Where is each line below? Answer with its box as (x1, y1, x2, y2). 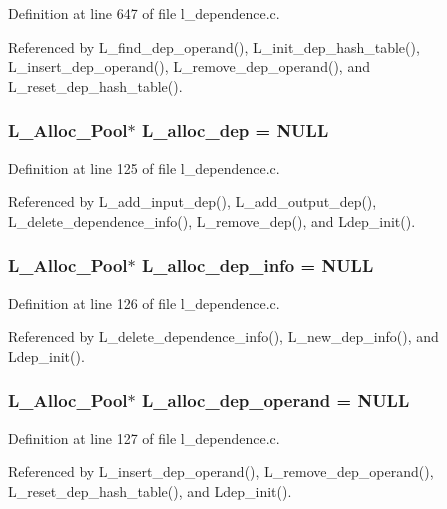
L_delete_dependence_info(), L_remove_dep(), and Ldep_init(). (8, 210, 416, 231)
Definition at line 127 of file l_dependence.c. (8, 427, 280, 448)
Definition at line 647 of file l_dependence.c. (8, 3, 280, 23)
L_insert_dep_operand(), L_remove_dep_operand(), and (8, 56, 370, 77)
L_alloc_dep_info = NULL (142, 253, 374, 278)
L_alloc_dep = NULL (142, 118, 329, 143)
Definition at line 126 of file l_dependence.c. (8, 292, 280, 313)
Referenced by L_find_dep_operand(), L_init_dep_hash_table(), (8, 36, 420, 57)
